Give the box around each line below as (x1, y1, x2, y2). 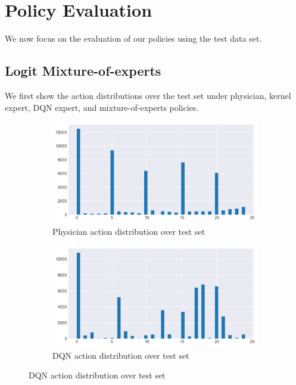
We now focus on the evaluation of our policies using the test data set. (5, 32, 262, 45)
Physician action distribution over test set (52, 225, 205, 237)
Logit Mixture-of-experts (5, 61, 161, 80)
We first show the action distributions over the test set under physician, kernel (5, 89, 291, 101)
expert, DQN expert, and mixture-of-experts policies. (5, 101, 199, 113)
